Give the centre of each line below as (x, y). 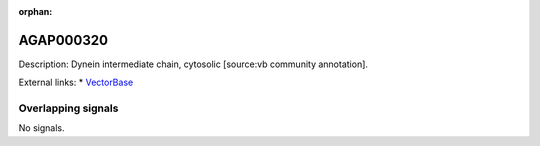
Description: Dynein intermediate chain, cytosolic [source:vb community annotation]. (193, 64)
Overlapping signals (68, 108)
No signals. (41, 128)
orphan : (35, 11)
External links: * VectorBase (76, 82)
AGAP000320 (63, 40)
